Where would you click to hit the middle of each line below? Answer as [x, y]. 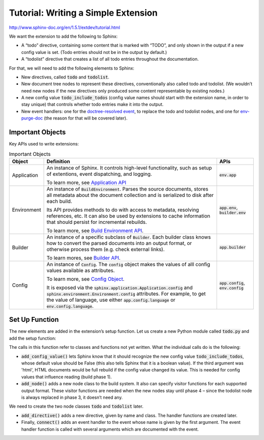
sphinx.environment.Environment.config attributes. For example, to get [126, 293]
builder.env [233, 213]
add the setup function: [33, 338]
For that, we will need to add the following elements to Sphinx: [72, 68]
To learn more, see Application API [87, 182]
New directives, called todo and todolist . [65, 77]
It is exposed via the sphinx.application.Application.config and [120, 288]
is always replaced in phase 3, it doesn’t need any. [72, 397]
